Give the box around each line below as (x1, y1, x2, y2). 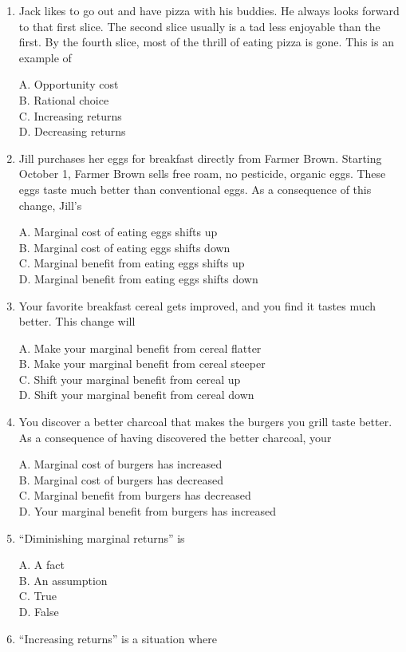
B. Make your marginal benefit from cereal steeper (18, 355, 266, 372)
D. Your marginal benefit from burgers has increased (18, 503, 277, 520)
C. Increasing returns (18, 107, 122, 124)
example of (18, 49, 72, 65)
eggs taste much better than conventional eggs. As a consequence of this (18, 180, 372, 197)
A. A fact (18, 556, 65, 573)
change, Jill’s (18, 196, 82, 213)
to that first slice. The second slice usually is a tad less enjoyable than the (18, 18, 380, 34)
